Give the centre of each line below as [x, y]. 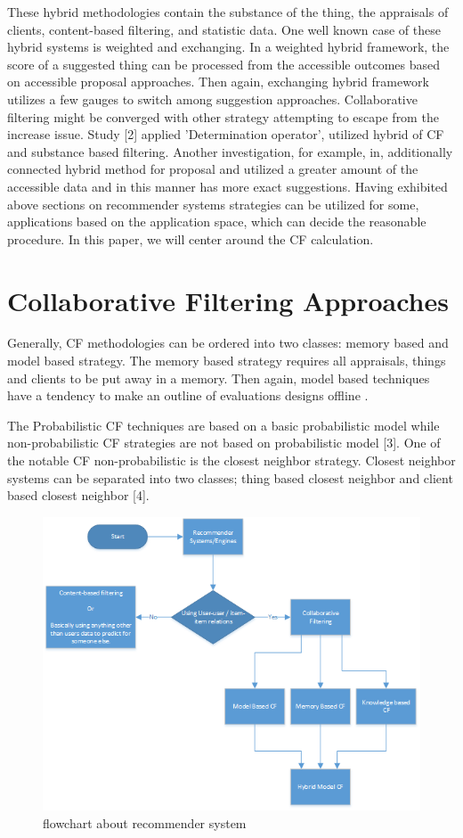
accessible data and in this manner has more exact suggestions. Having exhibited [227, 186]
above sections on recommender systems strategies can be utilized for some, [213, 204]
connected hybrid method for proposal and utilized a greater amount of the [213, 169]
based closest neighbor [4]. [78, 495]
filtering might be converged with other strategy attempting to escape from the [223, 116]
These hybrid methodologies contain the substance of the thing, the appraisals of [228, 12]
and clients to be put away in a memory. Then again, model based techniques [219, 378]
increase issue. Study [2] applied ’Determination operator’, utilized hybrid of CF [226, 134]
